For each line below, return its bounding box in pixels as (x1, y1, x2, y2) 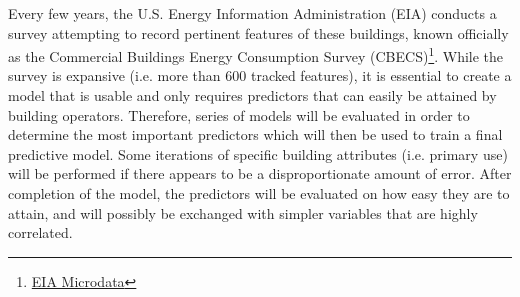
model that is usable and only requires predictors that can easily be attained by (8, 85, 497, 106)
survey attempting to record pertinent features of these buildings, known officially (8, 22, 509, 43)
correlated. (8, 222, 73, 243)
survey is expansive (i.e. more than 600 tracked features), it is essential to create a (8, 65, 512, 86)
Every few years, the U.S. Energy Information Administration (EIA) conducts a (8, 3, 497, 23)
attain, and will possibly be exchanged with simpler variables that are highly (8, 202, 478, 223)
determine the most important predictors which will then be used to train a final (8, 124, 503, 145)
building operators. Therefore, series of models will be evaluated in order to (8, 104, 470, 125)
